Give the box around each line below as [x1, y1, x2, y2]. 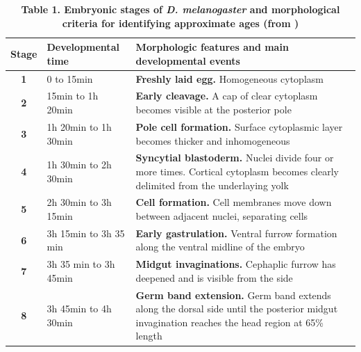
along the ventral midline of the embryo [135, 239, 305, 254]
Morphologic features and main [135, 40, 289, 54]
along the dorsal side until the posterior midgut [135, 301, 338, 316]
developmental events [135, 53, 240, 67]
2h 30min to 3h [47, 195, 112, 209]
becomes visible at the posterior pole [135, 102, 292, 117]
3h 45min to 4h [47, 301, 112, 316]
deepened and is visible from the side [135, 270, 293, 285]
